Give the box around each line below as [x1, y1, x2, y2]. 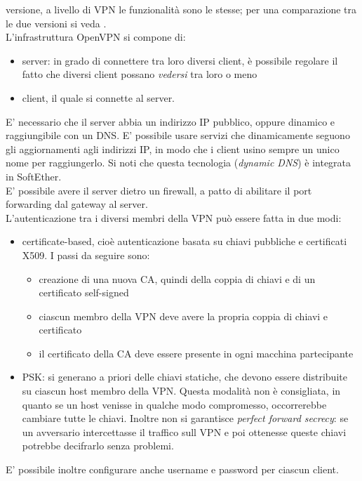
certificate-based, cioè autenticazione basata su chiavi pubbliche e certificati [22, 234, 347, 249]
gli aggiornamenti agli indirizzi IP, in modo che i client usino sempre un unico [6, 141, 340, 156]
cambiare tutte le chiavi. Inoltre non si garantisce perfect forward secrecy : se [22, 411, 349, 426]
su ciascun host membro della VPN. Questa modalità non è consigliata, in [22, 383, 341, 398]
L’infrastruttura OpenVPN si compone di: [6, 29, 186, 44]
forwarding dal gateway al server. [6, 197, 148, 211]
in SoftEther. [6, 169, 62, 183]
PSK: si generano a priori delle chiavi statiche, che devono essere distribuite [22, 369, 347, 384]
